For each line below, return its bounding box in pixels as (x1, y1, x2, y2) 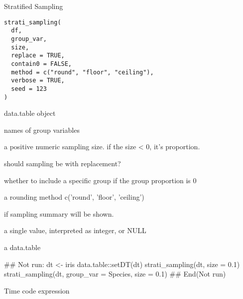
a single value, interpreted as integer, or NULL (4, 225, 146, 236)
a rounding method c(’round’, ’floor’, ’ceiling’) (4, 192, 144, 202)
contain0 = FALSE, (11, 60, 72, 67)
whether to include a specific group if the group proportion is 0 (4, 175, 197, 185)
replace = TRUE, (11, 52, 65, 59)
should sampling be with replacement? (4, 158, 121, 168)
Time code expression (4, 285, 70, 296)
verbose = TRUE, (11, 77, 65, 84)
